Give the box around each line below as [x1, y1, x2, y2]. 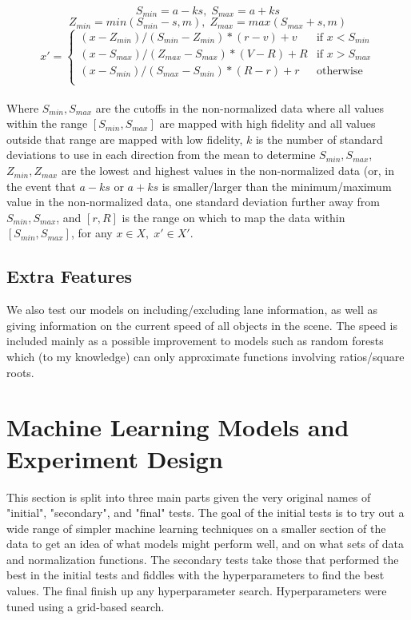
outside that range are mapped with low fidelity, [6, 130, 243, 147]
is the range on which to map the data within [122, 209, 345, 225]
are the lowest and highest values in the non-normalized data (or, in [61, 162, 394, 179]
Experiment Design [6, 442, 223, 475]
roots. [6, 364, 34, 380]
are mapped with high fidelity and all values [159, 115, 376, 132]
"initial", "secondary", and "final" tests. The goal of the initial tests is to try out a [6, 504, 405, 521]
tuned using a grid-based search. [6, 598, 165, 614]
